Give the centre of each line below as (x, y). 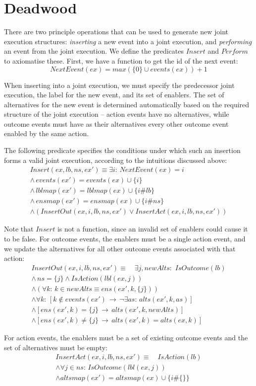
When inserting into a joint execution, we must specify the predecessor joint (119, 85)
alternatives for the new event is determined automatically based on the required (127, 104)
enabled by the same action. (47, 133)
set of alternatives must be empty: (56, 347)
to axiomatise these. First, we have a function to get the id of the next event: (121, 60)
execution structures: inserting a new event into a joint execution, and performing (128, 41)
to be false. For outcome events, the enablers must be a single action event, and (125, 238)
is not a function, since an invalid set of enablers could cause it (153, 229)
